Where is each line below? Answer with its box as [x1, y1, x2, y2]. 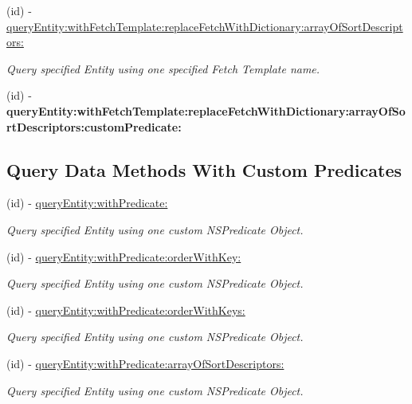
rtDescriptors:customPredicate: [6, 118, 182, 135]
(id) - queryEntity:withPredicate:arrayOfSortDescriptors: [6, 355, 284, 371]
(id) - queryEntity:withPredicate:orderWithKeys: [6, 301, 245, 318]
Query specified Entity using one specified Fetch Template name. [6, 60, 320, 76]
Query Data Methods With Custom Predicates [6, 157, 402, 182]
